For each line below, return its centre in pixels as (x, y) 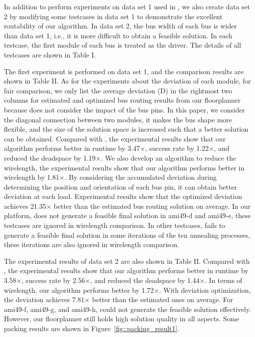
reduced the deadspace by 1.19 (50, 157)
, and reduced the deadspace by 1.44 (145, 280)
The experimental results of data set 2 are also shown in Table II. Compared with (127, 261)
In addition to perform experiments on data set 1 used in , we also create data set (127, 6)
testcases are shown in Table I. (50, 54)
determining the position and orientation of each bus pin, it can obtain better (121, 186)
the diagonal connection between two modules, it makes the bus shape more (118, 119)
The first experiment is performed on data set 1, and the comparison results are (124, 71)
